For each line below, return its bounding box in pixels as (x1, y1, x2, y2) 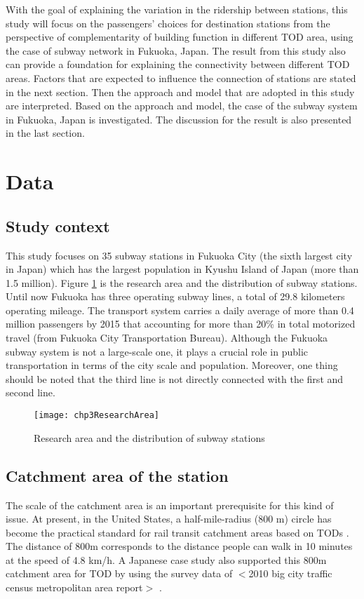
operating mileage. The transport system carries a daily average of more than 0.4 (6, 302, 354, 317)
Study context (6, 215, 110, 236)
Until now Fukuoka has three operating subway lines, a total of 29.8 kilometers (6, 289, 345, 304)
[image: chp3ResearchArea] (34, 410, 159, 421)
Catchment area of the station (6, 464, 229, 486)
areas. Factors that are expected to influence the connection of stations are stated (6, 70, 356, 85)
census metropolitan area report (6, 580, 143, 595)
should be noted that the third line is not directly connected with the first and (6, 371, 344, 386)
